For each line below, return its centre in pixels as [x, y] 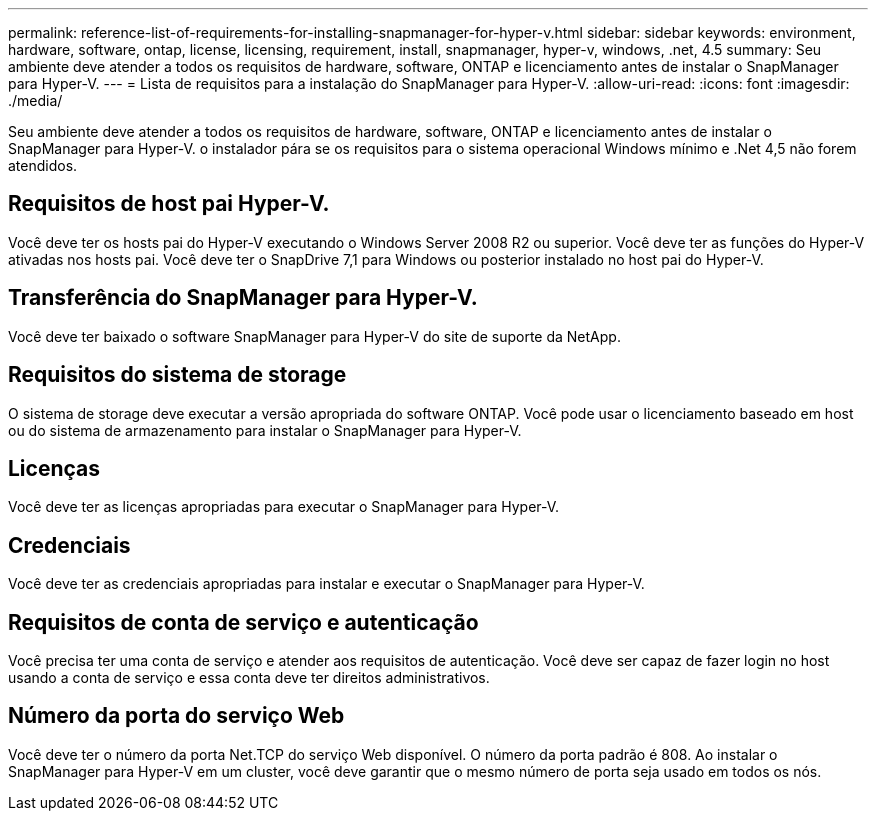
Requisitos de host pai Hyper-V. [169, 204]
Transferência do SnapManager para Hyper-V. [243, 298]
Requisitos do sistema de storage [177, 375]
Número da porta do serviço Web [176, 716]
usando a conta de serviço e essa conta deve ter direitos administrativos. [249, 678]
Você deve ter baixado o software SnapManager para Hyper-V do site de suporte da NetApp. [314, 336]
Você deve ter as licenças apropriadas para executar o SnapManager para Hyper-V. [284, 507]
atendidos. [43, 165]
